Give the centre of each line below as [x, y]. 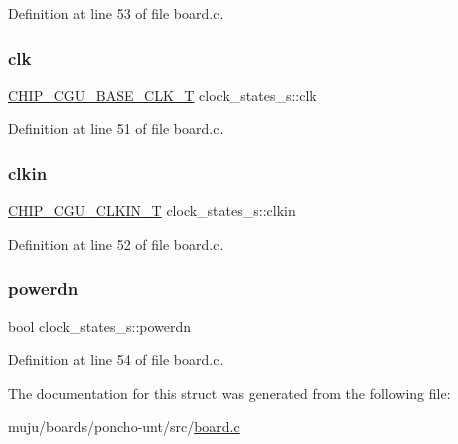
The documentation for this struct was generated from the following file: [229, 392]
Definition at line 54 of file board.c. [116, 359]
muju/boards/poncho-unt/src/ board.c [124, 426]
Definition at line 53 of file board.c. [116, 13]
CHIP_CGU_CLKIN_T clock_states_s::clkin [152, 210]
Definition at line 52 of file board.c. [116, 243]
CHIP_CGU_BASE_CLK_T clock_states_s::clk [162, 94]
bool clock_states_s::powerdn [100, 325]
